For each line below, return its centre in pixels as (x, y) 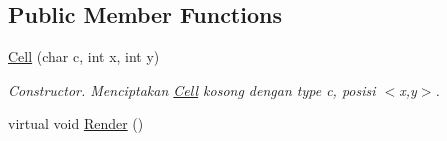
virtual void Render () (76, 123)
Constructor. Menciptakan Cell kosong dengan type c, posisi (192, 89)
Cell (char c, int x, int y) (84, 56)
